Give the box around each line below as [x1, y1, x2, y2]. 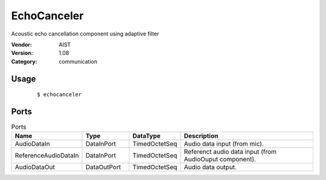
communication [59, 58, 98, 65]
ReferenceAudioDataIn [14, 151, 79, 160]
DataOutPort [85, 163, 121, 172]
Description [184, 132, 219, 140]
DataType [132, 132, 161, 140]
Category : [11, 58, 37, 65]
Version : [11, 49, 33, 57]
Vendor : [11, 41, 33, 48]
